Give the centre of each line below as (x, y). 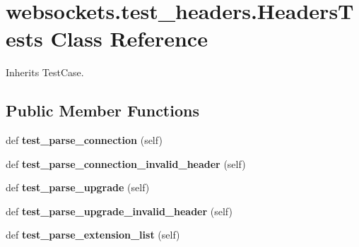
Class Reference (129, 38)
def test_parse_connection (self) (84, 140)
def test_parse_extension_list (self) (93, 235)
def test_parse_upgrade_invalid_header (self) (119, 211)
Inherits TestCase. (45, 72)
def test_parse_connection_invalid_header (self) (126, 163)
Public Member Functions (102, 110)
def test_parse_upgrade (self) (78, 187)
